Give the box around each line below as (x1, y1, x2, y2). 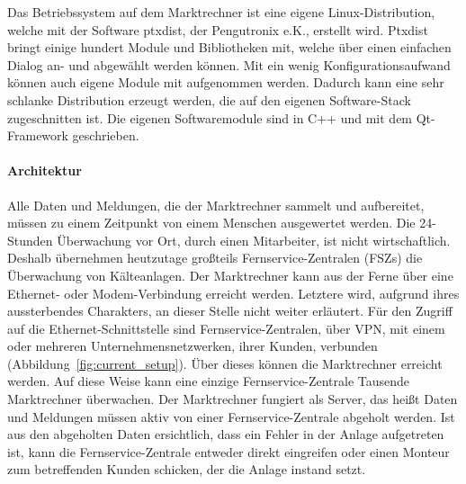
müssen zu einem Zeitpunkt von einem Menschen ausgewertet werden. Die (7, 213, 416, 232)
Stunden (7, 230, 53, 249)
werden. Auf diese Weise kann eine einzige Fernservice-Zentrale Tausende (7, 372, 410, 390)
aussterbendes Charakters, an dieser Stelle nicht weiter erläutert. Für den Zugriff (7, 301, 453, 320)
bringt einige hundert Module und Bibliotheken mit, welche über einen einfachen (7, 38, 452, 57)
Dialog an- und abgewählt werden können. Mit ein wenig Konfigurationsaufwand (7, 55, 451, 74)
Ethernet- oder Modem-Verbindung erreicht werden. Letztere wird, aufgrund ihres (7, 283, 460, 302)
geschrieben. (72, 126, 139, 145)
